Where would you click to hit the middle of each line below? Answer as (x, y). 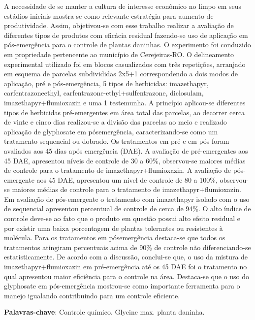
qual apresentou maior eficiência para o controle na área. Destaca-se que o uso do (127, 276)
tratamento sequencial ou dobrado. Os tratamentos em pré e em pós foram (117, 141)
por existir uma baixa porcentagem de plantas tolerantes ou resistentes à (113, 228)
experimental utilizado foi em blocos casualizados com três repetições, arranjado (125, 64)
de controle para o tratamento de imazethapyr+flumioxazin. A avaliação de (117, 170)
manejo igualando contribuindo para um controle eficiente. (92, 295)
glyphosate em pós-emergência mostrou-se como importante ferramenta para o (122, 286)
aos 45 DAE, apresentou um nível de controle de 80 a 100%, (127, 179)
